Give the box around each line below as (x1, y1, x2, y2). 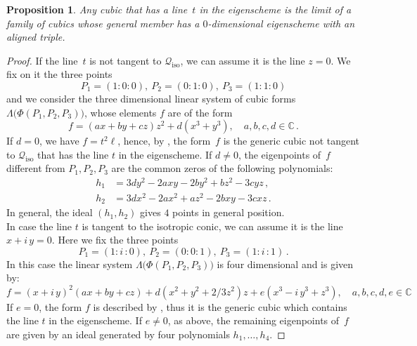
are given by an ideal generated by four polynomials (6, 326, 230, 341)
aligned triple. (6, 29, 65, 44)
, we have (39, 133, 79, 148)
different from (6, 161, 65, 175)
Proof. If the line (6, 53, 78, 67)
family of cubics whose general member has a (6, 15, 200, 30)
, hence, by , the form (117, 133, 211, 148)
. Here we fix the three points (51, 232, 179, 247)
